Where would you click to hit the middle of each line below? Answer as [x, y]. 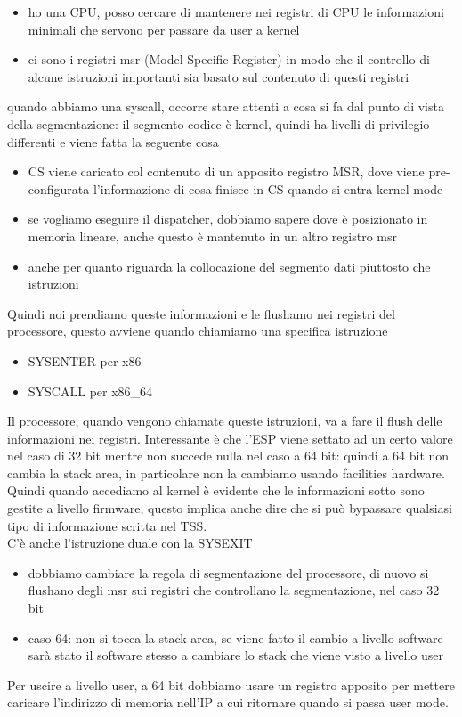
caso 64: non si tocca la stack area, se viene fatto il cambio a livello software [235, 637]
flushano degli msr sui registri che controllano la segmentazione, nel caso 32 [234, 590]
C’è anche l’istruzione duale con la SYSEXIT [130, 543]
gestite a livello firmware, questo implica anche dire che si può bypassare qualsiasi [230, 508]
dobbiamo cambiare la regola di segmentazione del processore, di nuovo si [228, 572]
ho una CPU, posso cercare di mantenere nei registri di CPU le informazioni [236, 12]
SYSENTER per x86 [85, 360]
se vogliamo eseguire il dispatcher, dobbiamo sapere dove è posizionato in [228, 219]
